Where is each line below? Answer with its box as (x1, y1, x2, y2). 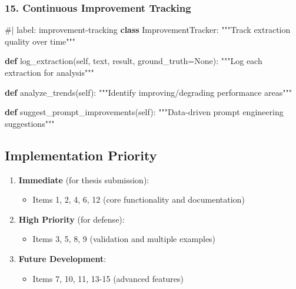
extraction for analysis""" (5, 66, 94, 78)
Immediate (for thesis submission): (18, 173, 149, 186)
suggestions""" (5, 117, 55, 129)
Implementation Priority (5, 146, 157, 164)
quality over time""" (5, 35, 75, 47)
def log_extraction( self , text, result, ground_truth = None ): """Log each (5, 55, 262, 67)
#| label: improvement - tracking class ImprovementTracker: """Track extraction (5, 23, 291, 36)
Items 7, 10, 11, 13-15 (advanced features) (32, 272, 184, 284)
